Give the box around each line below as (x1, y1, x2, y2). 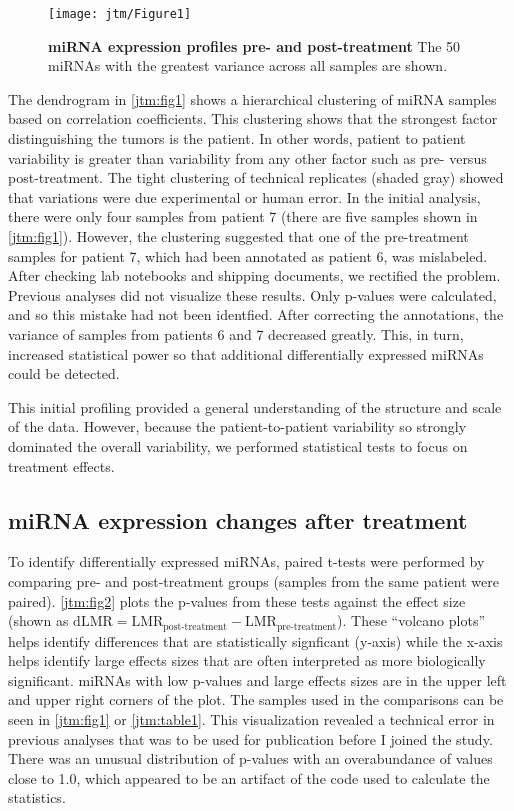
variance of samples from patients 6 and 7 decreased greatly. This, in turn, (8, 323, 464, 344)
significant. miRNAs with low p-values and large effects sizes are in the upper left (8, 669, 507, 690)
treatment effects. (8, 455, 115, 476)
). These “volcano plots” (337, 610, 486, 631)
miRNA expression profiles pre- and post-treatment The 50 (48, 35, 461, 56)
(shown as (8, 610, 69, 631)
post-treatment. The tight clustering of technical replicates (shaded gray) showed (8, 167, 504, 188)
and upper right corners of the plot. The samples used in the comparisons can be (8, 689, 504, 710)
